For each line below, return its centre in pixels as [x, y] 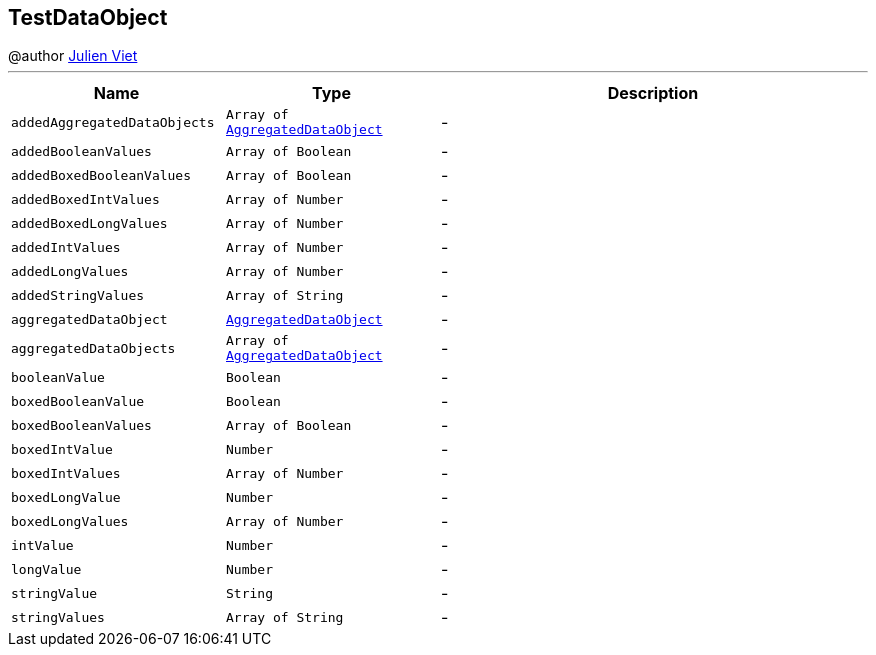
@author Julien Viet [73, 56]
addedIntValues [66, 247]
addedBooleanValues [81, 151]
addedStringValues [78, 295]
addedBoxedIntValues [85, 199]
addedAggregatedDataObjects [113, 122]
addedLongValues [70, 271]
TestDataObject [88, 17]
